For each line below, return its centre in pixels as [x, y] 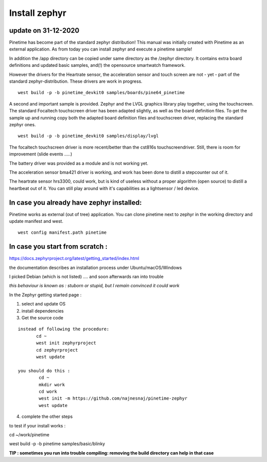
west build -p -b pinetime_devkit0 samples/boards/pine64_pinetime [101, 93]
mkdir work [52, 385]
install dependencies [43, 311]
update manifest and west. [36, 221]
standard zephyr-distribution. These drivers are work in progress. [76, 81]
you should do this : [44, 371]
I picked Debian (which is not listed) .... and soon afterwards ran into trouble [86, 277]
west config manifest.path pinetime [62, 232]
